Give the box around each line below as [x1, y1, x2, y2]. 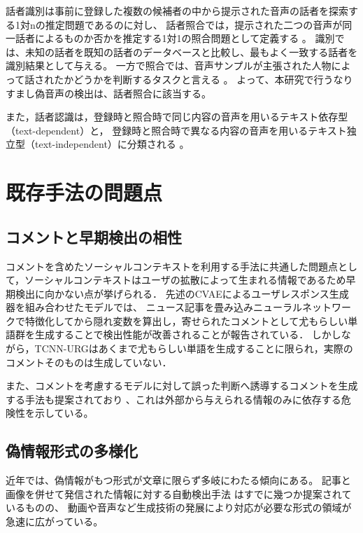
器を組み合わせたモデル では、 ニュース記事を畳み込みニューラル [6, 300, 302, 314]
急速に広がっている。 [6, 514, 104, 529]
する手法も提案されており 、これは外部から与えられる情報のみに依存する [6, 392, 341, 406]
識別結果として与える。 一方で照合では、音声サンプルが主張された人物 [6, 58, 332, 73]
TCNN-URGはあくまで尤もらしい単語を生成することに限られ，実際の [34, 341, 353, 356]
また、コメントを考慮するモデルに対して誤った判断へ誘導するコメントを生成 [6, 378, 358, 393]
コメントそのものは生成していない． [6, 354, 172, 369]
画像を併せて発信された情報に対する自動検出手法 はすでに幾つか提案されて [6, 486, 352, 501]
